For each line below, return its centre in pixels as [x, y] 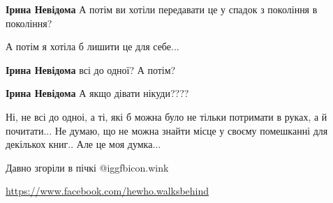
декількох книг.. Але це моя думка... [83, 144]
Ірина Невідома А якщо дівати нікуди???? [97, 93]
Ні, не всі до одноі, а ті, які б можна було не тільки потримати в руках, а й [166, 116]
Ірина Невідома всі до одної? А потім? [91, 69]
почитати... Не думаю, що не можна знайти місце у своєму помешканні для [167, 130]
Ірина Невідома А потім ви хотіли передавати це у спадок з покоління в [162, 9]
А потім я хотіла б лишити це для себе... [92, 46]
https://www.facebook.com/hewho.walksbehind [108, 191]
